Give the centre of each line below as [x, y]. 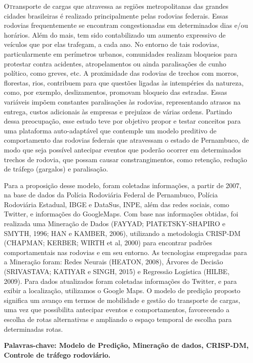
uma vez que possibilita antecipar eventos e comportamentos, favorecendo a [117, 310]
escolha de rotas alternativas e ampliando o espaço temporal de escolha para [118, 319]
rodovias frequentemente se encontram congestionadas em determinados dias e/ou [126, 25]
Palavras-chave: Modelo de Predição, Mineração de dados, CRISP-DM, [126, 345]
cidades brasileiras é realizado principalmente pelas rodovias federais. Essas [116, 15]
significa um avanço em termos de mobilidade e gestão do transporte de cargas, [122, 300]
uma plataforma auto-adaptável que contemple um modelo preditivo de [110, 130]
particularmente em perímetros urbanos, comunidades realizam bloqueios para [121, 53]
